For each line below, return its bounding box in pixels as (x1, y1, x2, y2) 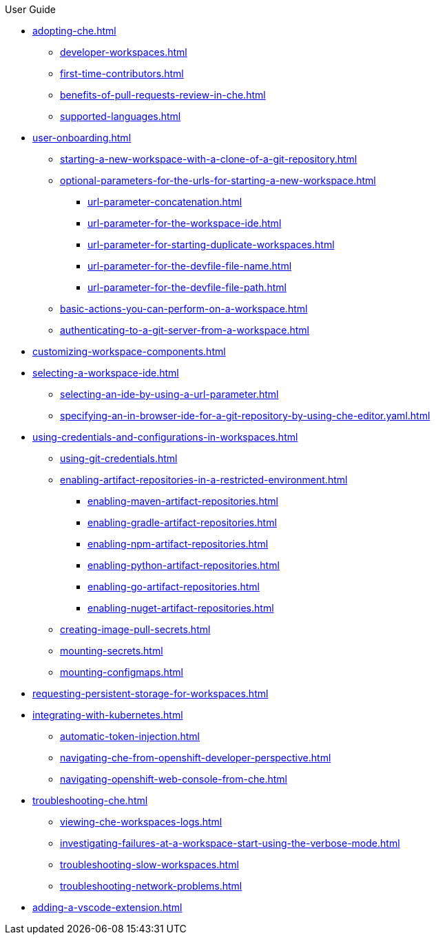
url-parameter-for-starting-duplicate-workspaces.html (87, 239, 335, 250)
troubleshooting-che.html (32, 794, 148, 806)
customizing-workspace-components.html (32, 346, 226, 357)
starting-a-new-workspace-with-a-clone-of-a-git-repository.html (60, 153, 357, 165)
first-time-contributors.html (60, 68, 184, 79)
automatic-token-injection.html (60, 730, 200, 742)
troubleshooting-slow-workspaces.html (60, 859, 239, 870)
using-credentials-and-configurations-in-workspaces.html (32, 431, 298, 443)
